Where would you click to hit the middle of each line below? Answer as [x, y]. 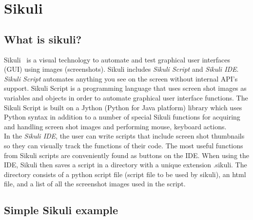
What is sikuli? [43, 39]
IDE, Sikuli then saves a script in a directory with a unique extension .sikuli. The [126, 165]
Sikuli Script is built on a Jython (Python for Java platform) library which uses [123, 107]
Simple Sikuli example [61, 210]
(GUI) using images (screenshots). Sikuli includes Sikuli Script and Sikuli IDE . [121, 69]
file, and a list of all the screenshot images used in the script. [95, 184]
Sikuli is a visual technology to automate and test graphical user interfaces [117, 59]
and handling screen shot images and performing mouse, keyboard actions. [115, 126]
